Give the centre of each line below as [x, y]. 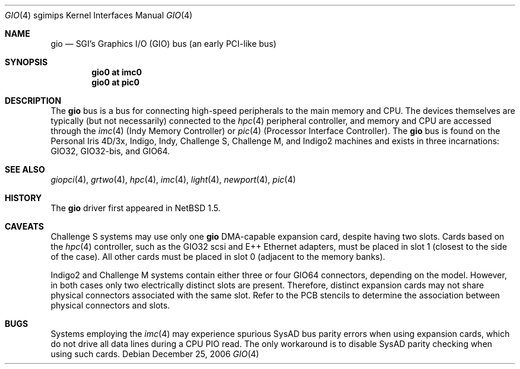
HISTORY [23, 198]
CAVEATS [24, 226]
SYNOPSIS [26, 62]
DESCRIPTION [33, 101]
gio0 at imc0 [117, 72]
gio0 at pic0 [116, 82]
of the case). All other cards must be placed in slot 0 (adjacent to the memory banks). [218, 257]
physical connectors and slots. [110, 305]
